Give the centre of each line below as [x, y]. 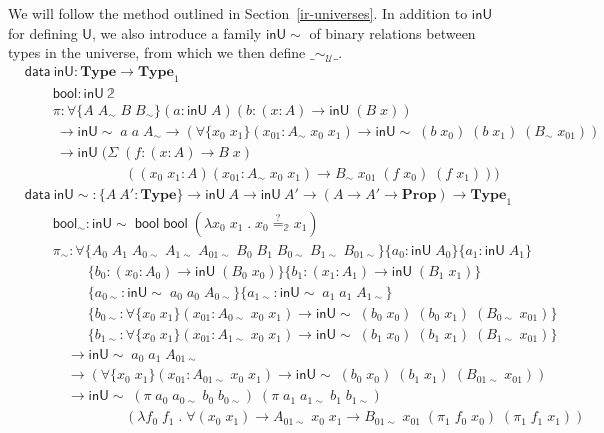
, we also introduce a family [176, 32]
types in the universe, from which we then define [157, 52]
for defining [43, 32]
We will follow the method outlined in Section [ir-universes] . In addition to [238, 13]
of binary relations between [392, 32]
